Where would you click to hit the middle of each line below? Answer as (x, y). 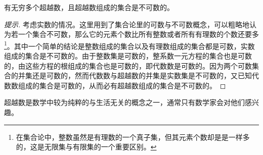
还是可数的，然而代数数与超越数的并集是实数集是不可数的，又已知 (142, 75)
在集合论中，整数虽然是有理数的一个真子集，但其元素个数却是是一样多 (133, 137)
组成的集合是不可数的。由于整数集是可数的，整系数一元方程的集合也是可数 (128, 56)
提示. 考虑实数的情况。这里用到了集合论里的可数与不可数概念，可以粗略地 (127, 24)
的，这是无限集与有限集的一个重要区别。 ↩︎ (86, 147)
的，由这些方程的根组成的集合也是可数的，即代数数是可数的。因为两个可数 (128, 65)
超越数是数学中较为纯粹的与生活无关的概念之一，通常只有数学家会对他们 (124, 102)
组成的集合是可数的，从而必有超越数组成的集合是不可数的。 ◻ (122, 85)
